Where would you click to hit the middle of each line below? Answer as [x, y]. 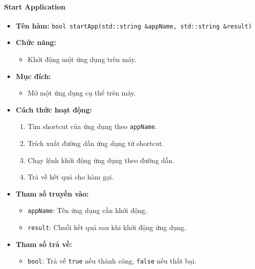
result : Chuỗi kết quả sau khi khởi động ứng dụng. [107, 227]
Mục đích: [33, 76]
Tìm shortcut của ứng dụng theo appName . [92, 126]
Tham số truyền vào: [52, 193]
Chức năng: [36, 42]
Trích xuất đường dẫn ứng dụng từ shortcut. [96, 143]
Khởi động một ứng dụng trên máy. [82, 59]
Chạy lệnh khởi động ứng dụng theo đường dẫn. [101, 160]
